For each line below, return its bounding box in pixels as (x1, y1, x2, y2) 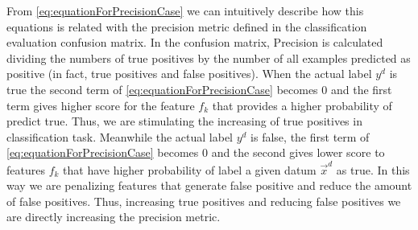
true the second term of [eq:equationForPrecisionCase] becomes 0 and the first (6, 80, 392, 97)
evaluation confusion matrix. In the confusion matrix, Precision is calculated (6, 34, 383, 51)
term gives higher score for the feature (6, 97, 195, 113)
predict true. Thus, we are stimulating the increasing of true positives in (6, 113, 362, 129)
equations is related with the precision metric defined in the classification (6, 18, 367, 35)
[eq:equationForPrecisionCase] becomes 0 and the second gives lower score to (6, 144, 385, 161)
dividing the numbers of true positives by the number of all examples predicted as (6, 49, 411, 66)
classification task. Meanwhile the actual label (6, 128, 234, 145)
